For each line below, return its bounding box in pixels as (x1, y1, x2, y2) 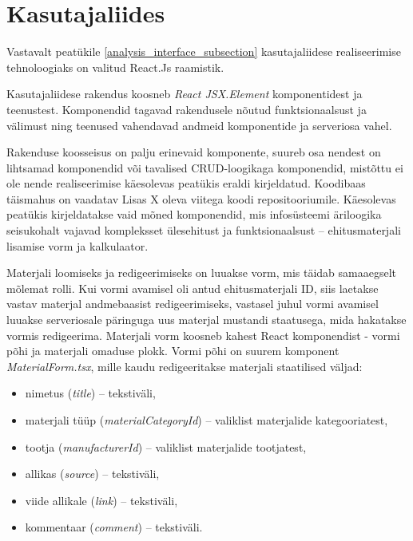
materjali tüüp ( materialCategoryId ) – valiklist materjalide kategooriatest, (25, 412, 388, 428)
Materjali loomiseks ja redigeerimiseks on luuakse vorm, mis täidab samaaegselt (6, 264, 397, 281)
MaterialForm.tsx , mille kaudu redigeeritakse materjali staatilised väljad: (6, 357, 363, 374)
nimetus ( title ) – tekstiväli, (25, 385, 156, 401)
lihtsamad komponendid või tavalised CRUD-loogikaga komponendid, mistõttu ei (6, 159, 403, 176)
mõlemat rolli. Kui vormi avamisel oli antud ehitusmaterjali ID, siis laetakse (6, 279, 379, 296)
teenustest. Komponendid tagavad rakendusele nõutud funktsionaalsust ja (6, 101, 367, 117)
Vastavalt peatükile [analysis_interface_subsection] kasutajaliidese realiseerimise (6, 43, 401, 60)
